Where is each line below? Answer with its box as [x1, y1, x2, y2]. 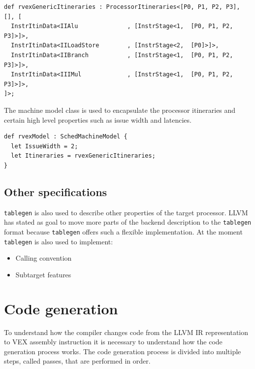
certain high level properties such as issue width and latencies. [4, 114, 191, 125]
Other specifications [4, 184, 107, 199]
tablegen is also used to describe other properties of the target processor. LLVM [4, 207, 248, 217]
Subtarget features [15, 269, 71, 279]
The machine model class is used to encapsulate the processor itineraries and [4, 104, 236, 115]
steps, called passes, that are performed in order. [4, 356, 151, 366]
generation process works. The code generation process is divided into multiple [4, 346, 241, 356]
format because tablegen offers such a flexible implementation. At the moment [4, 227, 243, 237]
